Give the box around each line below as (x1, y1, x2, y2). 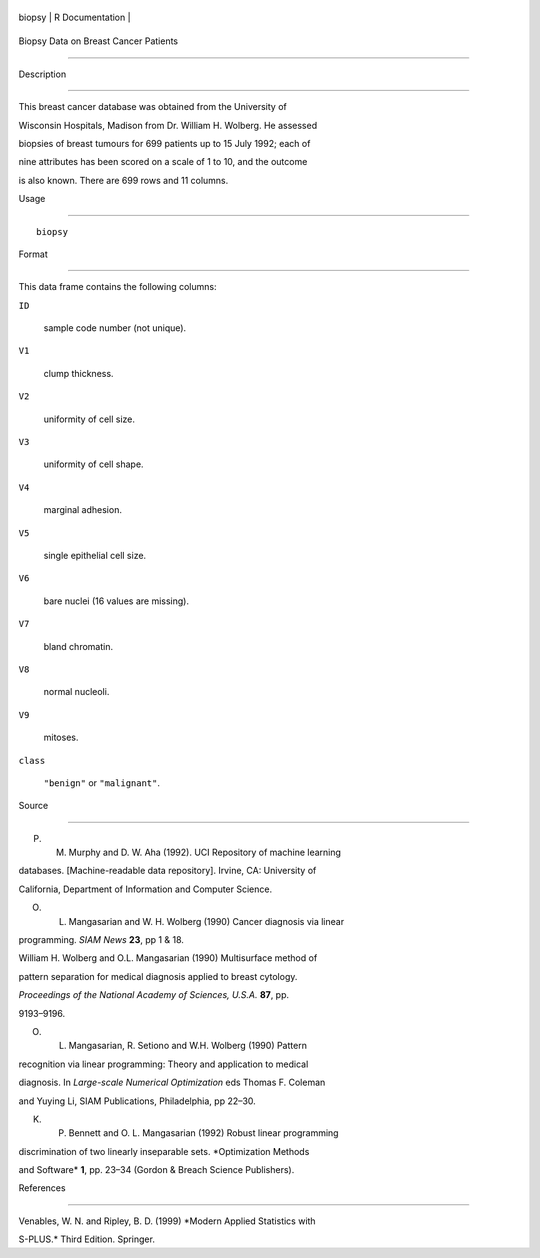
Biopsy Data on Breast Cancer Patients (18, 35, 179, 47)
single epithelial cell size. (43, 549, 147, 561)
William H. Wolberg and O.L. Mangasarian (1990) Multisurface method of (18, 952, 318, 964)
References (18, 1182, 66, 1194)
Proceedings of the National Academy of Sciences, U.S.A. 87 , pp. (18, 989, 290, 1001)
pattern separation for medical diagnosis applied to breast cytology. (18, 970, 298, 982)
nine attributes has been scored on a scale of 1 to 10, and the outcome (18, 156, 308, 168)
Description (18, 68, 67, 80)
